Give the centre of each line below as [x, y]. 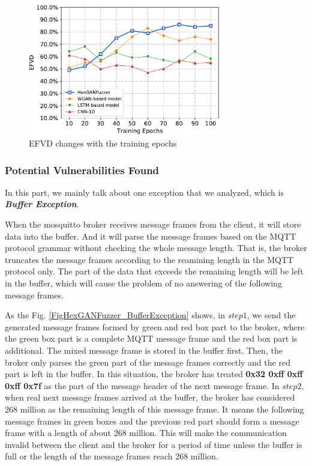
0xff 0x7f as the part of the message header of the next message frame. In [142, 385]
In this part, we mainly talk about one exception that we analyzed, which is [144, 192]
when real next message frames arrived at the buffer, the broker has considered [150, 397]
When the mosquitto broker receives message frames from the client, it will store [153, 224]
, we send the [271, 315]
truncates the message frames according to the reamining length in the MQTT [149, 259]
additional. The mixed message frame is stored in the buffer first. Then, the [144, 350]
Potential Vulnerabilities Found [82, 170]
